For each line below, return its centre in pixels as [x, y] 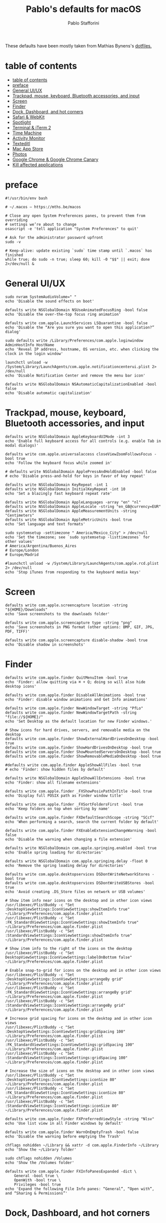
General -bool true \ [36, 1176]
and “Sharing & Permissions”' [37, 1193]
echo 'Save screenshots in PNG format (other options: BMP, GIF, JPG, [80, 627]
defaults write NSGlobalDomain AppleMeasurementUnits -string [71, 511]
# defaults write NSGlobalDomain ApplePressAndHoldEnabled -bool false [81, 471]
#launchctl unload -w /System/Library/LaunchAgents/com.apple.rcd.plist [82, 563]
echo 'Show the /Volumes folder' [40, 1163]
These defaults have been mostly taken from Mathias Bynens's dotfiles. [79, 45]
